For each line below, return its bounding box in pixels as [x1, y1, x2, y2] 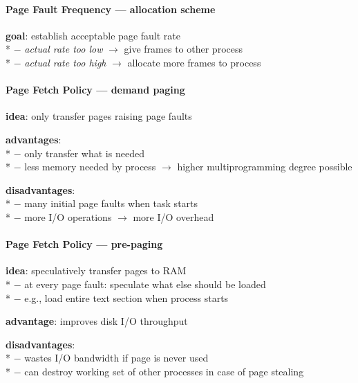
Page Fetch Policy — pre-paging [6, 237, 163, 251]
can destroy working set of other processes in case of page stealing [24, 364, 304, 378]
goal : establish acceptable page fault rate [6, 28, 180, 42]
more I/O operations [24, 209, 112, 224]
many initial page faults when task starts [24, 196, 198, 211]
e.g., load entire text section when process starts [24, 290, 229, 305]
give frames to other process [124, 42, 243, 56]
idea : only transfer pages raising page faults [6, 109, 192, 123]
